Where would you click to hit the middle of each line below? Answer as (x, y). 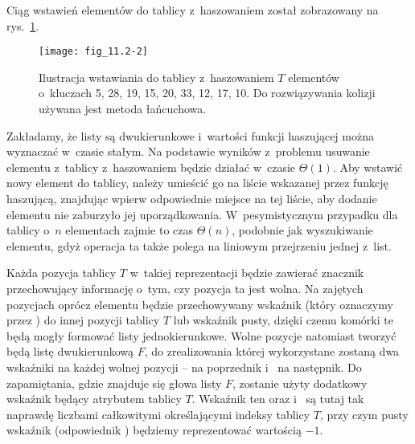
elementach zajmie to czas (129, 230)
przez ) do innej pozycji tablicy (83, 320)
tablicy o (28, 230)
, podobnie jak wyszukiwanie (302, 230)
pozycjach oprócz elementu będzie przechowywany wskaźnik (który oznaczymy (200, 304)
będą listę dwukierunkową (70, 351)
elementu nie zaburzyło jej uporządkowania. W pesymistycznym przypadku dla (202, 214)
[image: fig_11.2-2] (94, 52)
